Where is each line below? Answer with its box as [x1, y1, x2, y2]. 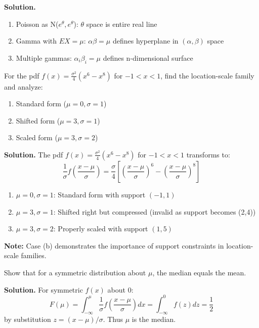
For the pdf [4, 70, 39, 80]
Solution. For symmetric [4, 284, 83, 295]
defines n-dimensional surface [103, 52, 193, 63]
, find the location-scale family [160, 70, 254, 80]
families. [21, 250, 47, 261]
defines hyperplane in [112, 35, 179, 46]
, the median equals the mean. [152, 267, 246, 277]
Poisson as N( [16, 18, 59, 29]
